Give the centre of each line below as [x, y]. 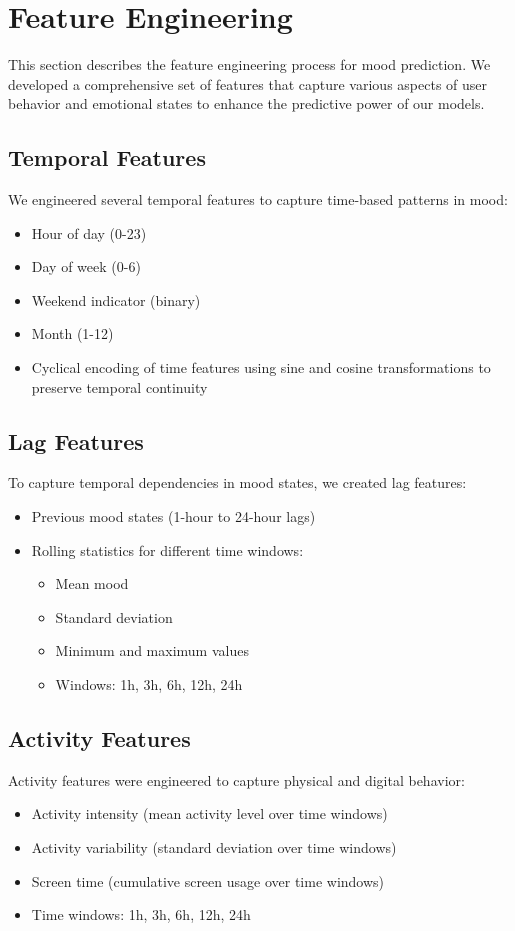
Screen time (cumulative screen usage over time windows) [208, 880]
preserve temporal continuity [119, 386]
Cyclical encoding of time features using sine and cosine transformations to [261, 367]
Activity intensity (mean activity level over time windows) [209, 813]
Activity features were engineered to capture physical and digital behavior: [236, 779]
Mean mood [92, 583]
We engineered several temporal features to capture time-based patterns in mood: [258, 199]
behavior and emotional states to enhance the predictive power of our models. [246, 103]
